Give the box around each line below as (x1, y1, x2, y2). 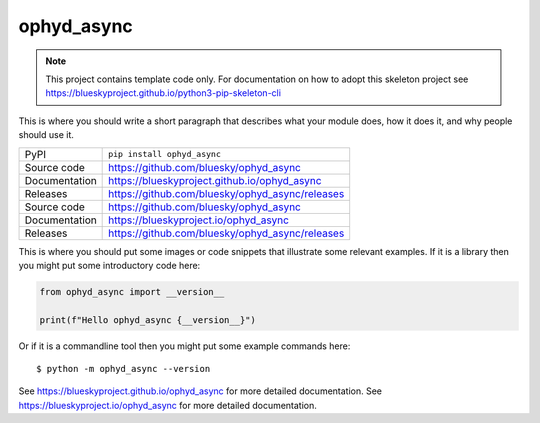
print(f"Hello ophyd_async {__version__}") (39, 314, 257, 325)
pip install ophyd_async (108, 149, 222, 159)
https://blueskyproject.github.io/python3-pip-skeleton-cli (45, 87, 282, 99)
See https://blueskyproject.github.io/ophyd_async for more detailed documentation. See (18, 385, 382, 397)
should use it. (18, 129, 75, 141)
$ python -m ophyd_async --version (36, 363, 211, 375)
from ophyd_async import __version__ (39, 286, 225, 297)
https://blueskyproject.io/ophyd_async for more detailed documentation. (18, 399, 317, 411)
